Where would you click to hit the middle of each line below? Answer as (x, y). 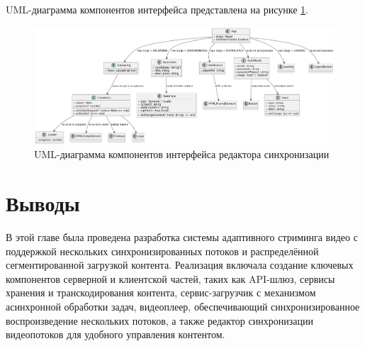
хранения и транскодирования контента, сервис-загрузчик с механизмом (161, 292)
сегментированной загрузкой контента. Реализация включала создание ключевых (180, 265)
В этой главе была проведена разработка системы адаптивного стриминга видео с (182, 237)
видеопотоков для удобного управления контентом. (116, 334)
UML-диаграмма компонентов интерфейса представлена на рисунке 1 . (157, 9)
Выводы (43, 203)
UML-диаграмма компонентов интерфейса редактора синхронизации (182, 154)
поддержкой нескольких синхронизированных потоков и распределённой (162, 251)
